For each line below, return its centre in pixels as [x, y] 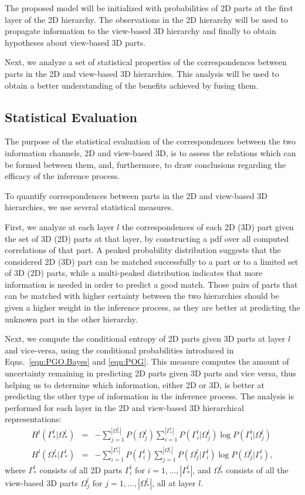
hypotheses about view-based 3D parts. [75, 42]
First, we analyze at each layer [60, 226]
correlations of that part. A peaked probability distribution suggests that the [143, 250]
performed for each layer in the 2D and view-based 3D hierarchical [124, 407]
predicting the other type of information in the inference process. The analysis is [149, 396]
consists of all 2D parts [81, 469]
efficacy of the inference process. [62, 176]
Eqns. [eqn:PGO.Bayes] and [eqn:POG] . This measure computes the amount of [147, 361]
